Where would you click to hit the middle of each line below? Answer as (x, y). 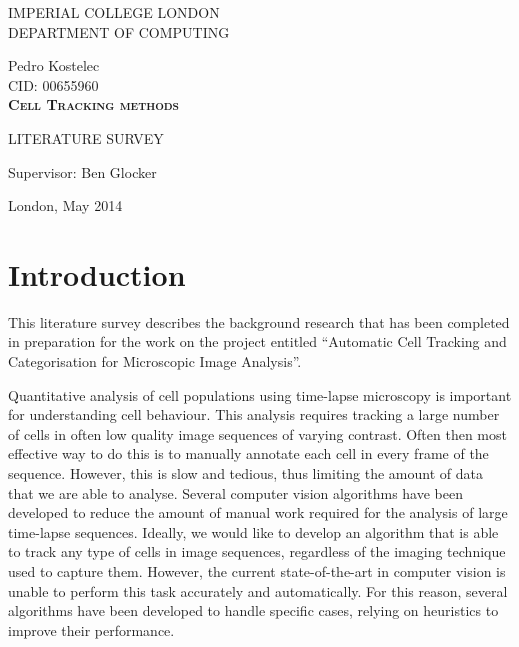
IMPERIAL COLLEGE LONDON (114, 12)
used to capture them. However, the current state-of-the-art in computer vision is (257, 571)
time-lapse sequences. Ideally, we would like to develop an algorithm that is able (253, 531)
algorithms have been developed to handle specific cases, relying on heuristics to (253, 610)
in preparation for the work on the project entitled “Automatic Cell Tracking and (257, 341)
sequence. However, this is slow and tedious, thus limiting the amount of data (245, 473)
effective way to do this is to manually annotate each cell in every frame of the (248, 453)
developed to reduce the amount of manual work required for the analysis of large (258, 512)
